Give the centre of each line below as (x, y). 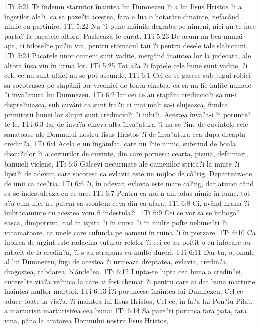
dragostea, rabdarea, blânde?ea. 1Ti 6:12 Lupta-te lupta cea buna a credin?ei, (124, 272)
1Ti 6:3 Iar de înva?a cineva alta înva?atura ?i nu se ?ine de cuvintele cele (135, 124)
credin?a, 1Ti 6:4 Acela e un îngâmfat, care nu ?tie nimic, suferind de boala (120, 144)
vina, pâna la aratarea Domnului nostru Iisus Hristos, (86, 320)
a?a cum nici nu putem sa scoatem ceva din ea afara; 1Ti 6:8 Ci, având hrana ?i (127, 202)
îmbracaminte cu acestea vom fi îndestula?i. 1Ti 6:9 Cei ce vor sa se (108, 212)
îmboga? (227, 212)
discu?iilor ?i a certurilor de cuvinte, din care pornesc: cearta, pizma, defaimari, (126, 153)
